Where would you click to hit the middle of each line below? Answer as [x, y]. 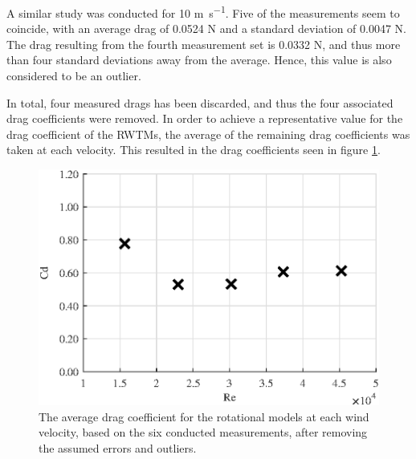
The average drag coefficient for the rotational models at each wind [204, 416]
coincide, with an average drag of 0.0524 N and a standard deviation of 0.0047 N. [206, 28]
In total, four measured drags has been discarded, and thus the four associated [200, 102]
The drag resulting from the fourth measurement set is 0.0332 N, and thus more [204, 44]
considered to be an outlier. [74, 76]
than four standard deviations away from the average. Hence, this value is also [199, 60]
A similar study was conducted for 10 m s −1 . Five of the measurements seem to [203, 12]
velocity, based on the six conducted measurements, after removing [203, 432]
